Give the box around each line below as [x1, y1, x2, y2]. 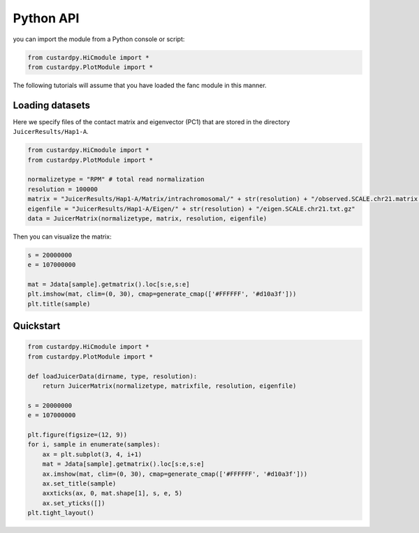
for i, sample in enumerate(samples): [27, 440, 161, 449]
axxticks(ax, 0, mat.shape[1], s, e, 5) [42, 489, 183, 497]
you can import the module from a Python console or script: [13, 35, 185, 43]
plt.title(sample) [27, 300, 91, 308]
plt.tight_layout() [27, 509, 94, 517]
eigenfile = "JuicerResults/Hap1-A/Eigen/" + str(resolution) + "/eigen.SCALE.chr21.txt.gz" [27, 204, 355, 213]
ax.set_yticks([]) [42, 499, 105, 507]
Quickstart [13, 320, 61, 332]
